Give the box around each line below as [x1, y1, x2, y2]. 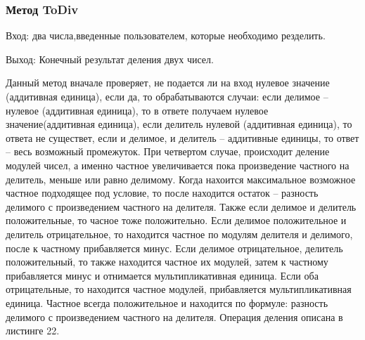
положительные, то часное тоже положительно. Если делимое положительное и [6, 213, 347, 228]
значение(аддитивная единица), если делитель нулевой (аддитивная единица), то [6, 117, 352, 131]
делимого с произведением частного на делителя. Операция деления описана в [6, 309, 343, 324]
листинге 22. [6, 323, 60, 338]
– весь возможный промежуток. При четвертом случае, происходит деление [6, 144, 330, 159]
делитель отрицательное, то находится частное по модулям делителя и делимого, [6, 226, 353, 241]
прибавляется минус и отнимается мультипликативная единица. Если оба [6, 268, 319, 282]
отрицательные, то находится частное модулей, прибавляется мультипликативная [6, 282, 352, 296]
